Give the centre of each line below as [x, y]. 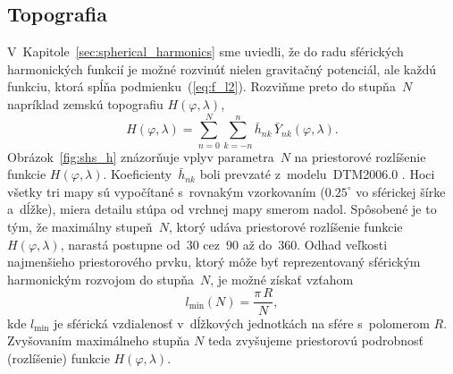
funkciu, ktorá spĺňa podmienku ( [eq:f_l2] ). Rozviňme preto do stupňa [201, 86]
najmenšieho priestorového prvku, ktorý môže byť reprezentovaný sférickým [214, 262]
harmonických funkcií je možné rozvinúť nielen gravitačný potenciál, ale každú [222, 68]
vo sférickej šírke [401, 191]
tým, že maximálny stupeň [80, 227]
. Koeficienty [138, 174]
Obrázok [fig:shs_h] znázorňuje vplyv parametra [141, 156]
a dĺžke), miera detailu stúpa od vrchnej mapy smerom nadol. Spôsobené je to [222, 209]
